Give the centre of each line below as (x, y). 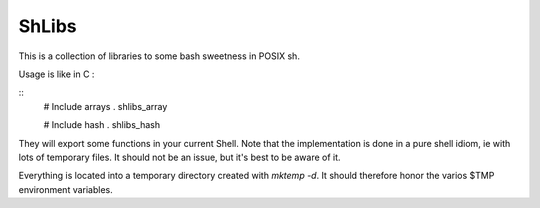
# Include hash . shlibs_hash (101, 125)
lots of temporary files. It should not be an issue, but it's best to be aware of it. (179, 157)
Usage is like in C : (56, 74)
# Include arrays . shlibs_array (105, 106)
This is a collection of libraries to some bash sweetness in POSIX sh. (159, 56)
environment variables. (66, 189)
